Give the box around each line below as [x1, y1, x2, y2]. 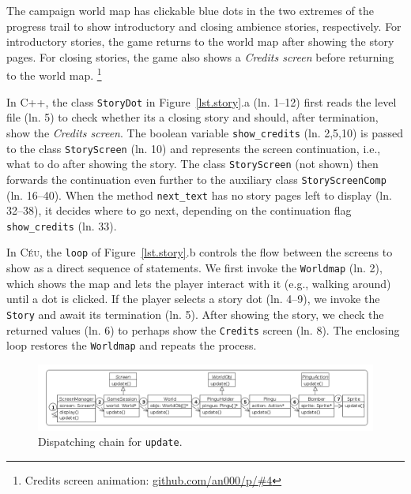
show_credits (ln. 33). [6, 217, 117, 234]
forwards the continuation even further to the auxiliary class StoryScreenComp [6, 170, 386, 187]
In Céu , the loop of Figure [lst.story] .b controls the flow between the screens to [6, 244, 393, 260]
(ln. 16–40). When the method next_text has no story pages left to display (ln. [6, 186, 392, 203]
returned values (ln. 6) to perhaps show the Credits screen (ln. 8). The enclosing [6, 321, 400, 338]
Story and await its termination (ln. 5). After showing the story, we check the [6, 305, 384, 322]
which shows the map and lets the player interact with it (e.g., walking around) [6, 275, 391, 291]
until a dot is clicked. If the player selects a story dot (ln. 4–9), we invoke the [6, 290, 380, 307]
